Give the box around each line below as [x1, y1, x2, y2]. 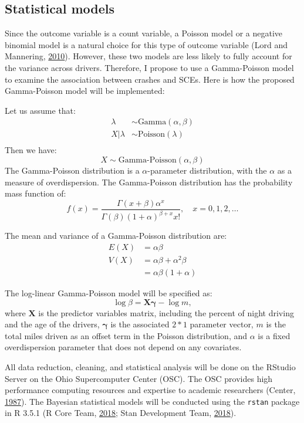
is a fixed [258, 329, 291, 341]
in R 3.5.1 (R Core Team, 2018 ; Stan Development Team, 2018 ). [5, 407, 237, 419]
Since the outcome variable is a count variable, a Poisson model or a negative [5, 27, 283, 39]
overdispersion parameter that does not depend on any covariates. [5, 341, 242, 353]
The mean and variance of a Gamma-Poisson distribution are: [5, 229, 227, 242]
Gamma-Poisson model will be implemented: [5, 84, 165, 97]
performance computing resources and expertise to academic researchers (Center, [5, 384, 296, 396]
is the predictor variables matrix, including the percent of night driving [38, 306, 294, 319]
